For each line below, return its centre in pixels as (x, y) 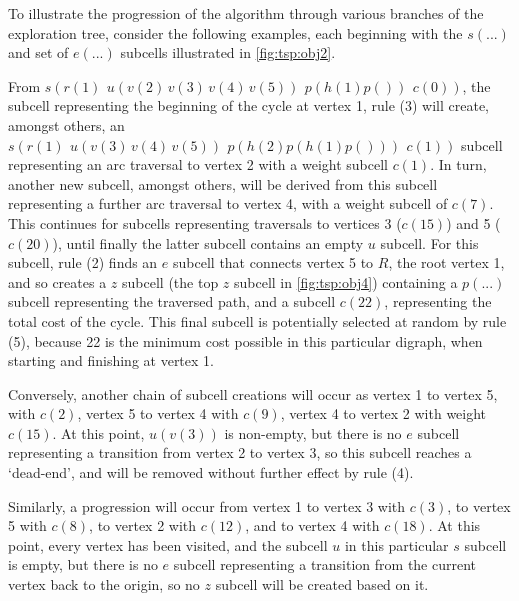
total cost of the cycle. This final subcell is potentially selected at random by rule (257, 320)
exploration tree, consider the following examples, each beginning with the (235, 32)
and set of (38, 52)
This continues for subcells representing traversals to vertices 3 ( (205, 222)
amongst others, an (66, 124)
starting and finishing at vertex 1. (111, 360)
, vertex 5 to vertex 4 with (158, 413)
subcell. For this (429, 242)
